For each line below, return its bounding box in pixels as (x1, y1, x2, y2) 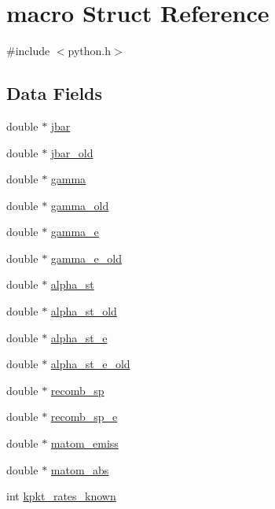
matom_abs (50, 461, 109, 478)
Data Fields (6, 81, 103, 105)
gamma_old (50, 197, 109, 213)
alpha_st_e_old (50, 356, 130, 372)
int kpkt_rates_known (6, 488, 116, 504)
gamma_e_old (50, 249, 123, 266)
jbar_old (50, 144, 93, 160)
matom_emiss (50, 435, 119, 452)
